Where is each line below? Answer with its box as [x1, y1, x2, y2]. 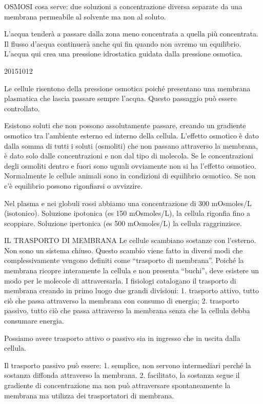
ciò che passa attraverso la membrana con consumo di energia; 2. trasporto [4, 295, 239, 306]
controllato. [4, 103, 40, 113]
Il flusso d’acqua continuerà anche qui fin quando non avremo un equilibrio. [4, 38, 241, 49]
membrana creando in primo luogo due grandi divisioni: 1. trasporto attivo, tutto [4, 285, 259, 296]
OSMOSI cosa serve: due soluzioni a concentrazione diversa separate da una [4, 1, 242, 11]
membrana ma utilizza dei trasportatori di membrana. [4, 390, 174, 400]
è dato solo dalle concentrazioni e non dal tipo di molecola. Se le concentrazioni [4, 150, 253, 161]
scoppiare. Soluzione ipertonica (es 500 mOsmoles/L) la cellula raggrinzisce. [4, 217, 242, 228]
